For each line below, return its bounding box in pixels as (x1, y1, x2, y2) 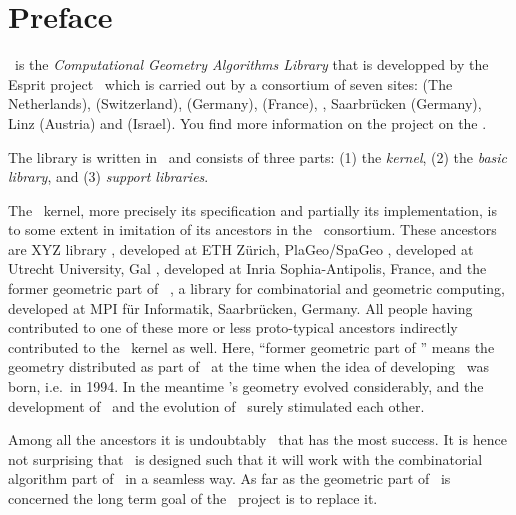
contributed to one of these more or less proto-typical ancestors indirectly (8, 317, 458, 338)
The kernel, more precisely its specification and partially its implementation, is (8, 199, 497, 220)
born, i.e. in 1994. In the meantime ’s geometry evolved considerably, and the (8, 376, 484, 397)
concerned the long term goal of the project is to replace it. (8, 488, 378, 508)
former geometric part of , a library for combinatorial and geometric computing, (8, 278, 505, 299)
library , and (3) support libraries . (8, 166, 209, 187)
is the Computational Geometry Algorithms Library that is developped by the (14, 54, 489, 75)
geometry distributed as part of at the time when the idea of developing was (8, 356, 489, 377)
